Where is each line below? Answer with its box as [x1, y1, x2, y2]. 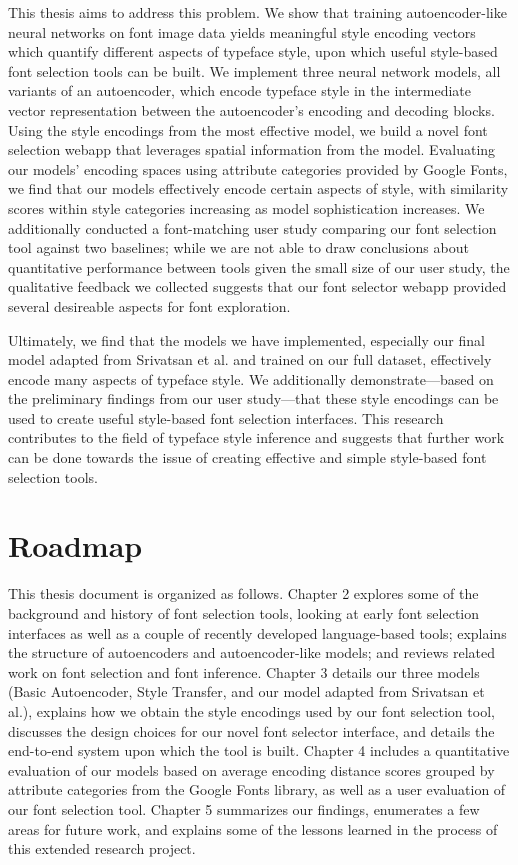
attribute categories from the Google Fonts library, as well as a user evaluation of [8, 779, 506, 800]
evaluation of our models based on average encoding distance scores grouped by [8, 759, 495, 780]
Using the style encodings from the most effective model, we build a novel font [8, 119, 488, 140]
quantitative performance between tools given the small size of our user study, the [8, 256, 510, 277]
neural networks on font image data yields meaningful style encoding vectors [8, 21, 476, 42]
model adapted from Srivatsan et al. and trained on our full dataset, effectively [8, 349, 492, 370]
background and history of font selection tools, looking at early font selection [8, 602, 480, 623]
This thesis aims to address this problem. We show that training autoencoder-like [8, 2, 507, 22]
